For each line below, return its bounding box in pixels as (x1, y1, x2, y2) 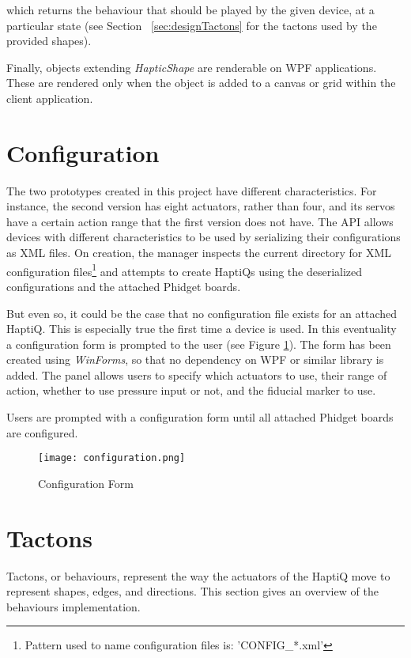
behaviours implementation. (6, 598, 141, 615)
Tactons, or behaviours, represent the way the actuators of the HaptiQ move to (6, 567, 390, 584)
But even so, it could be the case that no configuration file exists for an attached (6, 304, 398, 321)
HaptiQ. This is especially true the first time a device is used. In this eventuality (6, 320, 397, 337)
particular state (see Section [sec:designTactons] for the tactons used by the (6, 17, 377, 33)
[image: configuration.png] (38, 452, 186, 464)
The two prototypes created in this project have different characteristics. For (6, 182, 377, 199)
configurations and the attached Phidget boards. (6, 278, 241, 294)
